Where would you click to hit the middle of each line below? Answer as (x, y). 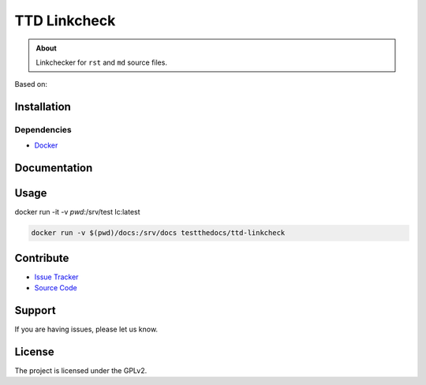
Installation (43, 107)
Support (35, 310)
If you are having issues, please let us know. (86, 329)
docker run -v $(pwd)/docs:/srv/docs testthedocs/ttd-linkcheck (158, 233)
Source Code (56, 288)
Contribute (42, 258)
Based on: (31, 84)
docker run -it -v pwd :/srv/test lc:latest (78, 212)
